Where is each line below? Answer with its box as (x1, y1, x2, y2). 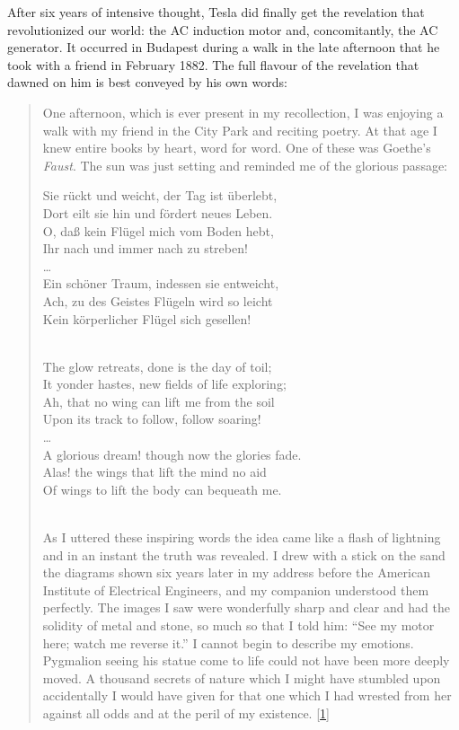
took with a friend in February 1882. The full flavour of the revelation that (7, 55, 419, 74)
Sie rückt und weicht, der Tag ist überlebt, (42, 186, 278, 205)
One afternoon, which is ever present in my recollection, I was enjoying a (42, 102, 444, 121)
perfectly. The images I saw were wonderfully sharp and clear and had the (42, 598, 450, 617)
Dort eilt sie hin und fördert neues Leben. (42, 203, 273, 222)
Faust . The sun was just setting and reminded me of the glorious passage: (42, 155, 448, 174)
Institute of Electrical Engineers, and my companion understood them (42, 580, 429, 599)
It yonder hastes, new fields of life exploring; (42, 374, 287, 393)
